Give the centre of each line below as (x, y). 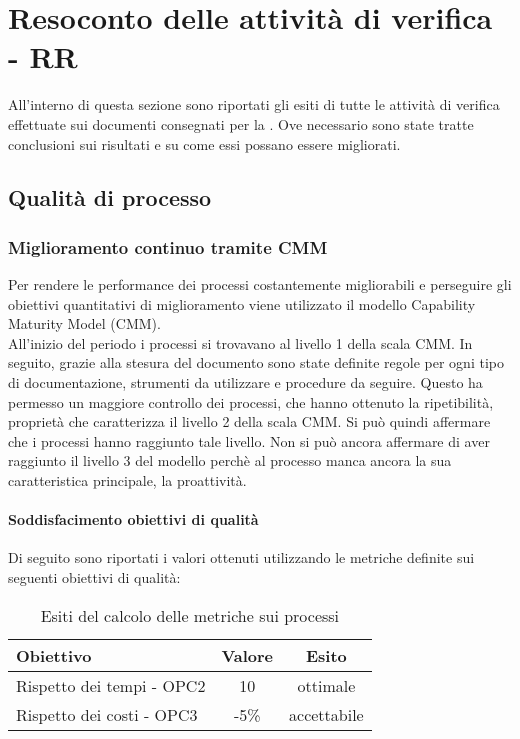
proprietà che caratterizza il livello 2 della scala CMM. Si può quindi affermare (249, 421)
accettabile (326, 714)
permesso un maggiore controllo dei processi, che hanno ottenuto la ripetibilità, (251, 401)
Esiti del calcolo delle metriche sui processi (190, 615)
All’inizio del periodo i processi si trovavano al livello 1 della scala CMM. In (240, 342)
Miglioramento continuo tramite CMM (168, 246)
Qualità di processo (110, 197)
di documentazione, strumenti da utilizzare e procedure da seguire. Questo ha (245, 382)
